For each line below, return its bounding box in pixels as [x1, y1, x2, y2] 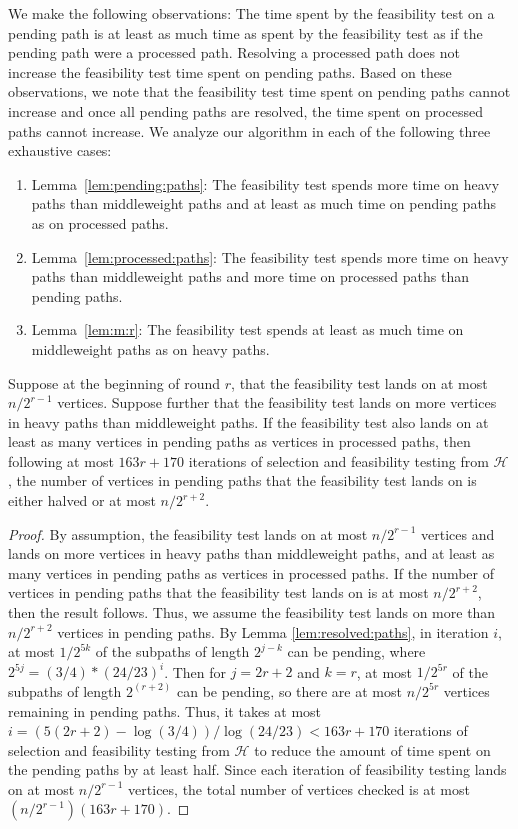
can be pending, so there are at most [176, 680, 402, 701]
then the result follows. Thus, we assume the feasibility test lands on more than [8, 602, 496, 623]
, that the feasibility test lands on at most [231, 372, 488, 393]
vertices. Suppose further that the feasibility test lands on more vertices [57, 392, 497, 413]
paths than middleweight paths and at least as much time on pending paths [31, 193, 497, 214]
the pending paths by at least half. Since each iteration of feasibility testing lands [8, 759, 507, 780]
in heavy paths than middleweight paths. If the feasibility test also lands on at [8, 411, 489, 432]
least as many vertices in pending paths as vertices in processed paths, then [8, 431, 471, 452]
